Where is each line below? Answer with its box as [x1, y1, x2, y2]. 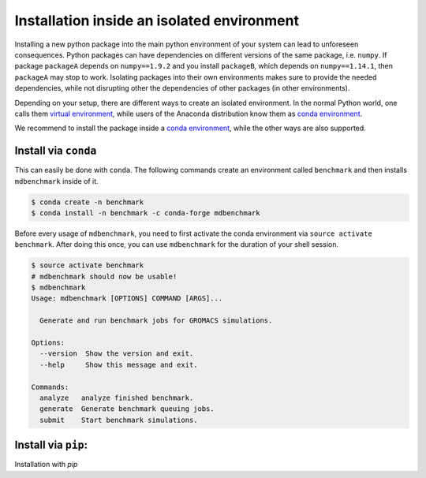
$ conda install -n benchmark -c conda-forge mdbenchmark [31, 208, 260, 217]
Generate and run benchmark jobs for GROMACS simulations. [39, 316, 273, 325]
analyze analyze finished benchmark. [39, 394, 194, 402]
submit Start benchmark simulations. [39, 415, 198, 424]
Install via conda [14, 144, 97, 158]
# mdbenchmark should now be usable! [31, 272, 177, 281]
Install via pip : [14, 439, 88, 452]
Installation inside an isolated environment [14, 12, 300, 29]
